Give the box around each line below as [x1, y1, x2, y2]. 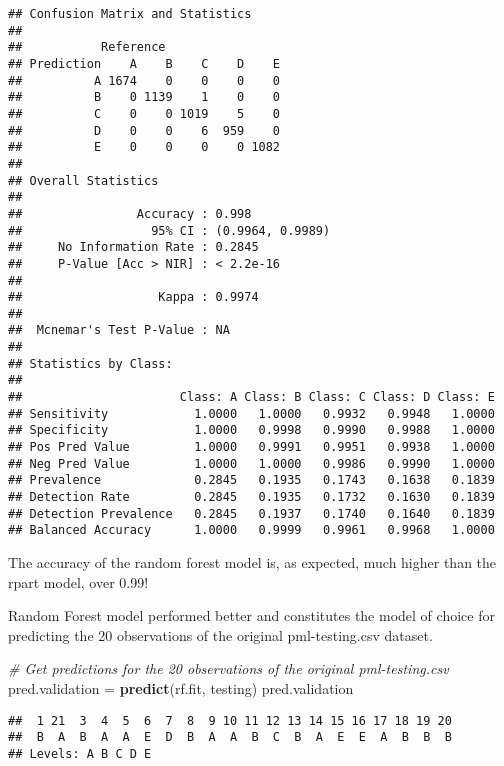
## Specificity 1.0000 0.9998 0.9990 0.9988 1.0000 [8, 423, 495, 438]
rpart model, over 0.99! [8, 571, 149, 592]
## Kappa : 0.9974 [8, 290, 259, 305]
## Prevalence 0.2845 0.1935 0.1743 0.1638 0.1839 [8, 473, 495, 488]
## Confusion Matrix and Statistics [8, 7, 252, 21]
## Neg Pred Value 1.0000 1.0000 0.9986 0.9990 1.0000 [8, 456, 495, 471]
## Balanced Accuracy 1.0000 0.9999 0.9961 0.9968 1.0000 [8, 523, 495, 538]
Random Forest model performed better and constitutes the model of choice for [8, 605, 495, 626]
